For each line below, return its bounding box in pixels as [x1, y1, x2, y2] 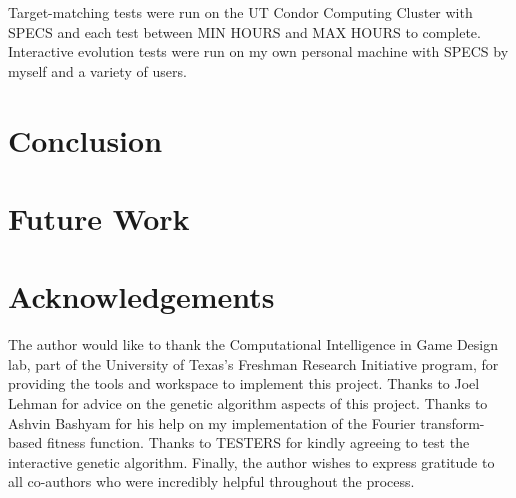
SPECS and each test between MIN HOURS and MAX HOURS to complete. [8, 21, 481, 42]
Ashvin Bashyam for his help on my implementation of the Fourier [8, 412, 416, 433]
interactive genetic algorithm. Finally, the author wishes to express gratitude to [8, 451, 495, 472]
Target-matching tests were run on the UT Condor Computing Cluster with [8, 2, 473, 22]
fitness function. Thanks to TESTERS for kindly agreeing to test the [46, 432, 470, 453]
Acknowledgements [8, 276, 275, 317]
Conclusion [8, 119, 163, 160]
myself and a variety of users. [8, 60, 187, 81]
